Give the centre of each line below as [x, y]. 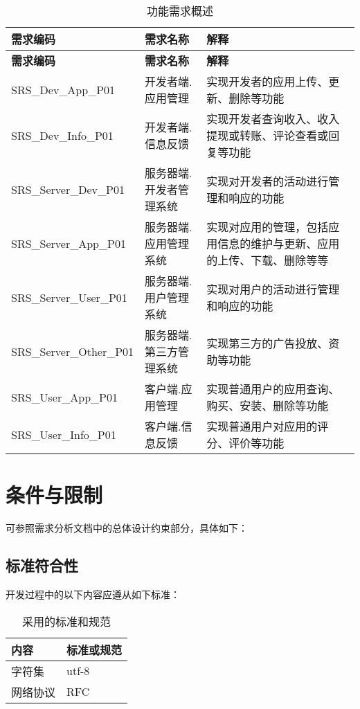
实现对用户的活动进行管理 [273, 289]
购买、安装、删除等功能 [268, 405]
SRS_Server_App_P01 [69, 243]
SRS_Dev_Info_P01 [62, 135]
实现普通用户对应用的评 [268, 426]
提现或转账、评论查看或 [268, 135]
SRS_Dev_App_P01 [63, 89]
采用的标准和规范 [67, 621]
